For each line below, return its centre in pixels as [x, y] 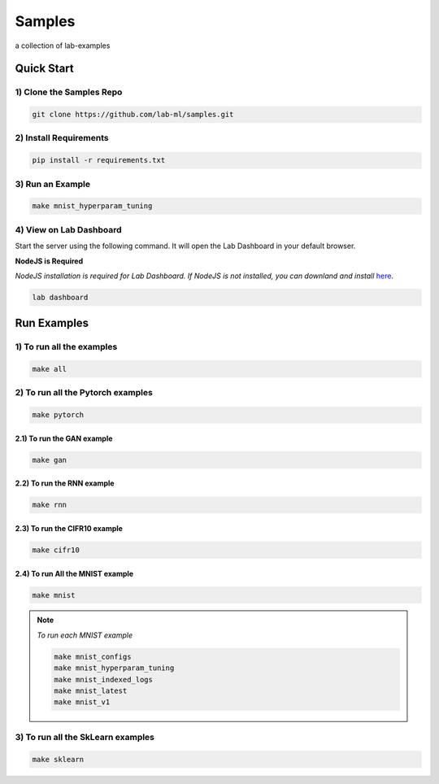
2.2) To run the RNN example [65, 483]
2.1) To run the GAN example [64, 438]
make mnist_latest [91, 691]
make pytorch [58, 415]
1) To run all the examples [66, 347]
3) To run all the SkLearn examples [85, 737]
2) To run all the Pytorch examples [84, 393]
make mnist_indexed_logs [104, 679]
